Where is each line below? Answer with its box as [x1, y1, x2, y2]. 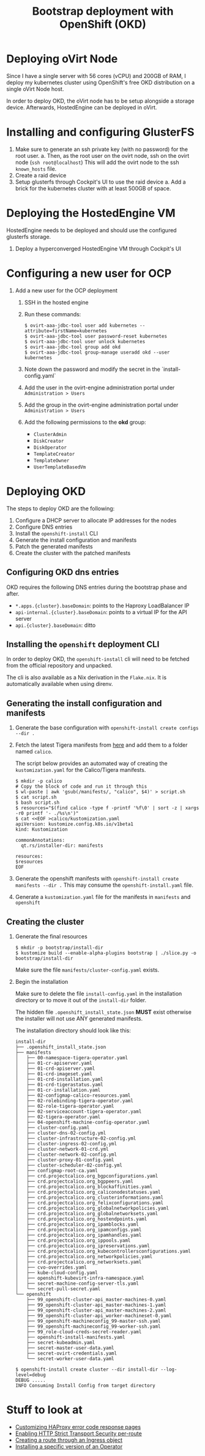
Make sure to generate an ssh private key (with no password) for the [15, 146, 188, 153]
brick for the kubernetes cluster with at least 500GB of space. [15, 184, 171, 192]
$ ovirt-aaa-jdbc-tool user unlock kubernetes [24, 338, 146, 345]
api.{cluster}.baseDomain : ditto [15, 621, 96, 629]
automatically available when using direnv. [6, 680, 113, 688]
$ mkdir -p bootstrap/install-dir [15, 944, 103, 951]
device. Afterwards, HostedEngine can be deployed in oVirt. [6, 103, 157, 111]
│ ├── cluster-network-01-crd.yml [15, 1146, 109, 1152]
